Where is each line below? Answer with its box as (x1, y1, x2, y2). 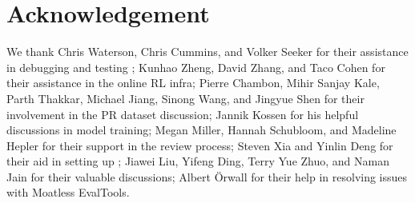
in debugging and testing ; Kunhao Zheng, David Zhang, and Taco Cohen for (6, 58, 385, 75)
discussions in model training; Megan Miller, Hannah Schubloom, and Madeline (6, 121, 397, 138)
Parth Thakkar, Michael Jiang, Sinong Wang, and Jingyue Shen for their (6, 90, 365, 106)
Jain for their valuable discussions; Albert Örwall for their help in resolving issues (6, 168, 408, 185)
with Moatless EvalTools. (6, 184, 130, 201)
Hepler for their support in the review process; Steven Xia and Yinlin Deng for (6, 137, 393, 153)
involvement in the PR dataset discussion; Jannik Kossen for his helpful (6, 105, 359, 122)
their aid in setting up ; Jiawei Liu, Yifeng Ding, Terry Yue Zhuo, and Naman (6, 153, 389, 169)
